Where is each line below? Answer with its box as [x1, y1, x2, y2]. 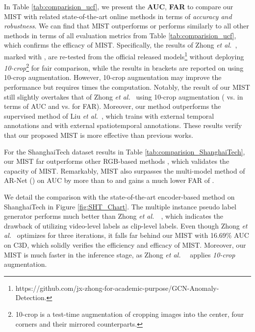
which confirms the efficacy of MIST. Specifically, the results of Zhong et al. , [4, 40, 237, 50]
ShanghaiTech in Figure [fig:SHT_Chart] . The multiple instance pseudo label [4, 201, 236, 211]
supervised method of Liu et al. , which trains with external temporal [4, 110, 214, 121]
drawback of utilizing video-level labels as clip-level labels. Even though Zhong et [4, 220, 248, 230]
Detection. [15, 292, 47, 303]
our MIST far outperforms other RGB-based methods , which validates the [4, 156, 229, 166]
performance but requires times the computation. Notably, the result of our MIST [4, 82, 250, 92]
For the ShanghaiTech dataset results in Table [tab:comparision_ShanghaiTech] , [4, 146, 245, 156]
